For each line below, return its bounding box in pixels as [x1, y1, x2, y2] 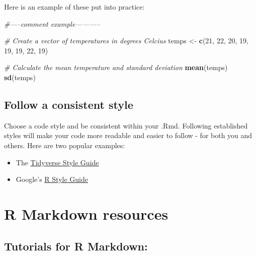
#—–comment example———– [4, 18, 101, 29]
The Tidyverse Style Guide [16, 157, 99, 167]
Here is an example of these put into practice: [4, 2, 145, 12]
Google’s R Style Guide [16, 174, 88, 184]
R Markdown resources [4, 203, 168, 224]
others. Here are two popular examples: [4, 140, 125, 150]
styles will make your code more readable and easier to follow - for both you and [4, 130, 252, 141]
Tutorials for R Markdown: [4, 238, 148, 253]
